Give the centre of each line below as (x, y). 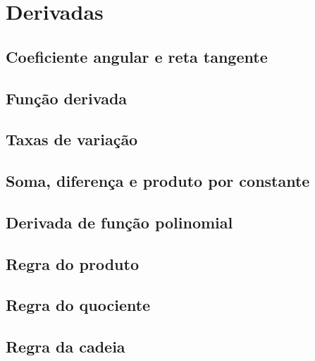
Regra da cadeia (66, 347)
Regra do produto (72, 263)
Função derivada (67, 98)
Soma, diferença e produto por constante (158, 181)
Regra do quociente (78, 305)
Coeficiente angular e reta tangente (137, 56)
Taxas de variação (72, 139)
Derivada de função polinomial (119, 222)
